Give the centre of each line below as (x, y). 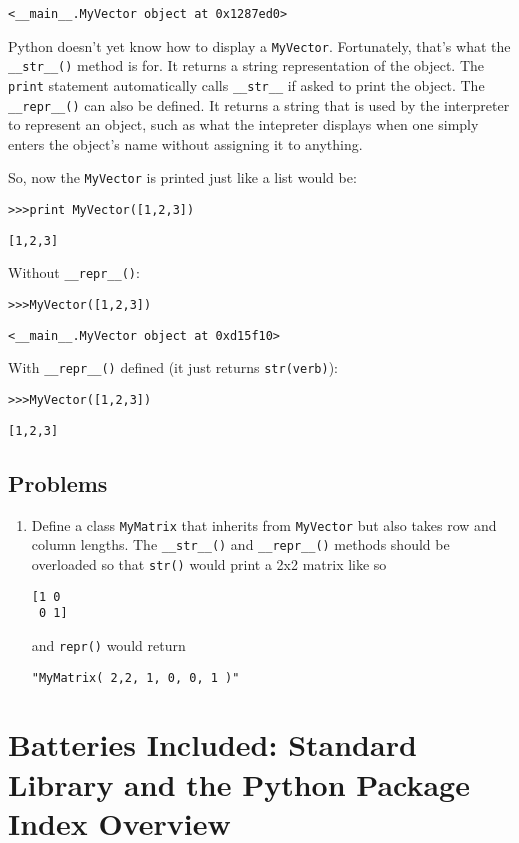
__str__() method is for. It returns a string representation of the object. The (246, 65)
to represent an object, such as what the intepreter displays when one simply (243, 124)
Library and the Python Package (239, 783)
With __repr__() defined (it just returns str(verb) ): (173, 367)
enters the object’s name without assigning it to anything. (185, 143)
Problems (58, 482)
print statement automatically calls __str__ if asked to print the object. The (246, 84)
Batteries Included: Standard (212, 744)
